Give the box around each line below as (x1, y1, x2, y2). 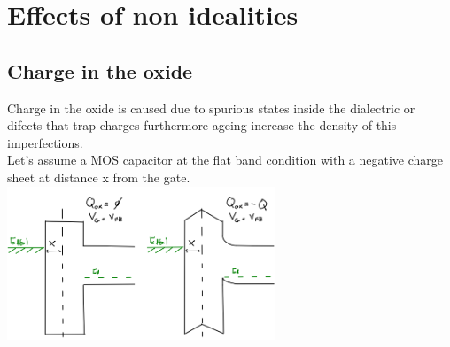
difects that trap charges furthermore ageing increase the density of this (7, 116, 397, 135)
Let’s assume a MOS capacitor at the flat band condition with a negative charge (7, 150, 444, 169)
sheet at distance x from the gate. (7, 167, 190, 186)
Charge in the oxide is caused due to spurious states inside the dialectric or (7, 98, 415, 117)
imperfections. (7, 133, 83, 151)
